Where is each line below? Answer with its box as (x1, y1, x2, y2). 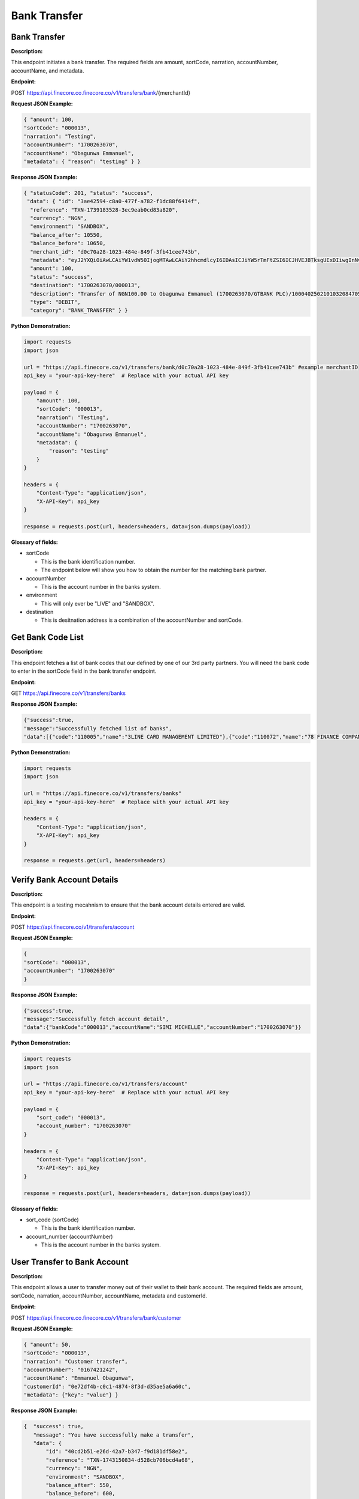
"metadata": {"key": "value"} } (23, 1392, 119, 1398)
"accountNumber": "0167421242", (23, 1366, 119, 1373)
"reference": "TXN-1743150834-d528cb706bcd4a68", (45, 1456, 194, 1463)
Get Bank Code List (11, 633, 84, 643)
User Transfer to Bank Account (11, 1257, 129, 1267)
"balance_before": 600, (45, 1490, 116, 1497)
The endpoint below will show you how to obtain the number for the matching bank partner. (41, 567, 266, 574)
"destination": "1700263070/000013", (30, 282, 141, 289)
